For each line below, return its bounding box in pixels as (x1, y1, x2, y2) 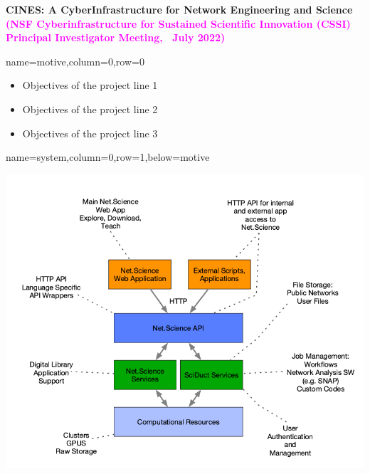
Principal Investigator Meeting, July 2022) (6, 30, 226, 45)
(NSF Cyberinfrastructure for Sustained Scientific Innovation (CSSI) (6, 16, 351, 31)
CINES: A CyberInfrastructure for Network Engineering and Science (6, 2, 353, 16)
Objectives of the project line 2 (22, 101, 158, 116)
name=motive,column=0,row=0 (6, 53, 144, 68)
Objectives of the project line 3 (22, 125, 158, 140)
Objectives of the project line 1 (22, 78, 158, 93)
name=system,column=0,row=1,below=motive (6, 149, 210, 164)
